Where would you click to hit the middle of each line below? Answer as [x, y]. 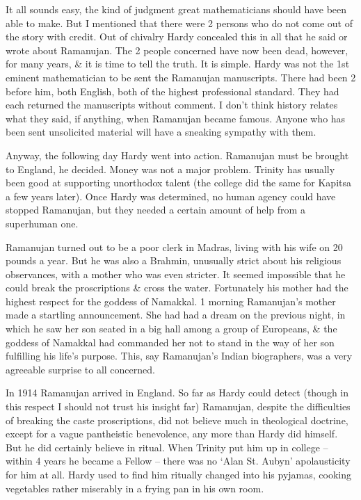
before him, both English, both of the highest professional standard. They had [173, 91]
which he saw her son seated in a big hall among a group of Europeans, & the [171, 329]
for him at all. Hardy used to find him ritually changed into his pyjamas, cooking [179, 474]
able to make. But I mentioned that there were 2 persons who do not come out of [179, 23]
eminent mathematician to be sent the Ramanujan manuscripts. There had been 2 [181, 77]
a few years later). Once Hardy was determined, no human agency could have [171, 196]
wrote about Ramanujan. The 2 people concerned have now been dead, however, [177, 50]
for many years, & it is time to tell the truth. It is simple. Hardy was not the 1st [178, 64]
